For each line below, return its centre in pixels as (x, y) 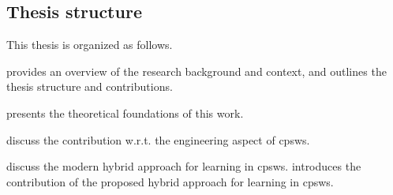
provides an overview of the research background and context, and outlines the (196, 71)
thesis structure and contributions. (90, 86)
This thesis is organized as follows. (90, 45)
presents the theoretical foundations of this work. (125, 112)
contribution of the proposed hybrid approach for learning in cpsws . (170, 181)
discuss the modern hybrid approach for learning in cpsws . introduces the (184, 166)
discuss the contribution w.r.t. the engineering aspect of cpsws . (158, 139)
